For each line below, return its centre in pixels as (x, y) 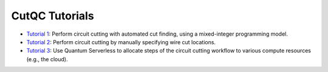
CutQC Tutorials (53, 16)
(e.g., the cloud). (47, 59)
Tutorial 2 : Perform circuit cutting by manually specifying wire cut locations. (121, 42)
